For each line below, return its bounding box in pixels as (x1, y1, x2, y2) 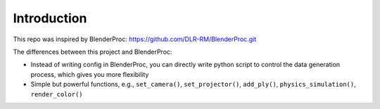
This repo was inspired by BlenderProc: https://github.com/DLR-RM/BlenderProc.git (13, 35, 257, 43)
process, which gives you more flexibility (30, 70, 149, 78)
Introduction (13, 10, 87, 26)
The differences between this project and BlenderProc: (13, 48, 172, 56)
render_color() (30, 90, 84, 98)
